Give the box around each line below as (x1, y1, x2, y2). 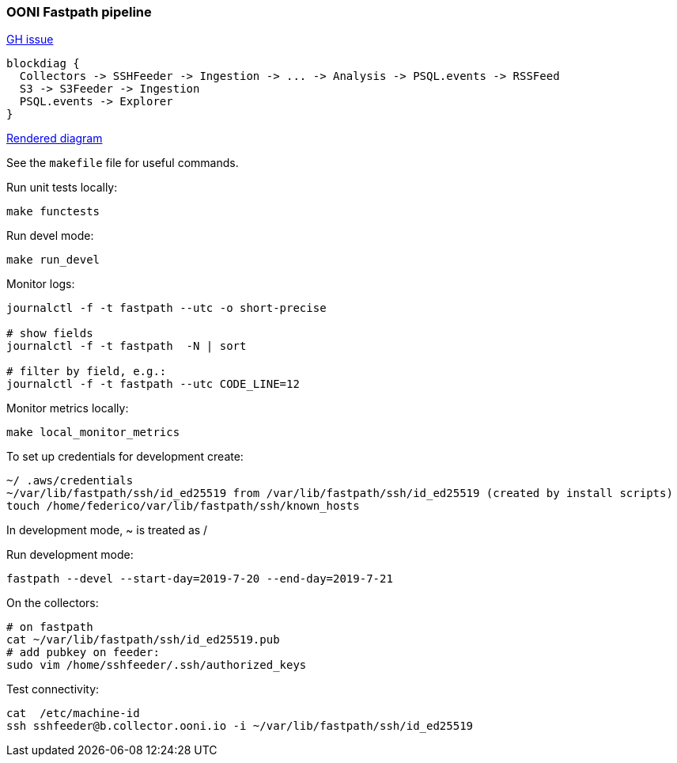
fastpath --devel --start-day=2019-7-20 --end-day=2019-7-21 (6, 572, 393, 586)
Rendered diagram (6, 131, 103, 146)
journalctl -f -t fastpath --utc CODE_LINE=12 (6, 378, 300, 391)
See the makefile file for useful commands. (6, 156, 239, 170)
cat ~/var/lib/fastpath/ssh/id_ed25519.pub (6, 633, 280, 647)
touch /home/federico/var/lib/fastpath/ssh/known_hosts (6, 499, 360, 513)
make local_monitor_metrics (6, 426, 180, 439)
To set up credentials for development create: (6, 450, 244, 464)
